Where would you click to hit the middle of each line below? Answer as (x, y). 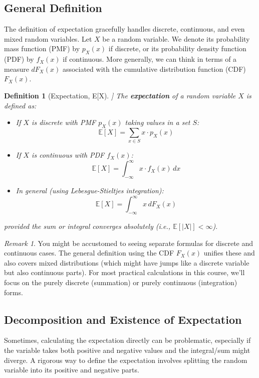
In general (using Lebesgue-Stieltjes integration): (90, 191)
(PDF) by (19, 59)
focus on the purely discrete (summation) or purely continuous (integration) (121, 282)
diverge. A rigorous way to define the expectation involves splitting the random (126, 360)
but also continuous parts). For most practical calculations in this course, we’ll (124, 272)
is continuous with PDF (68, 155)
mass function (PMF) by (42, 48)
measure (17, 69)
